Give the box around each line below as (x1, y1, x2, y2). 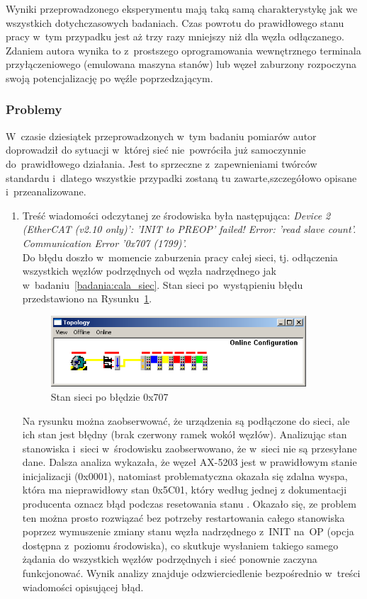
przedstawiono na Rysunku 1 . (22, 291, 152, 306)
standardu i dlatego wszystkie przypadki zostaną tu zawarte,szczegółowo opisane (6, 170, 357, 185)
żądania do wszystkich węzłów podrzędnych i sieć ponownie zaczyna (22, 552, 317, 566)
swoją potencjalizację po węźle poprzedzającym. (6, 70, 213, 85)
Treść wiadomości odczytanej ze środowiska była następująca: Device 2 (22, 207, 331, 222)
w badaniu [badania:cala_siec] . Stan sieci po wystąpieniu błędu (22, 277, 303, 292)
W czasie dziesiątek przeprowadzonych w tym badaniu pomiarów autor (6, 128, 317, 143)
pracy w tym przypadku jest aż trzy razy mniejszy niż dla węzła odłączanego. (6, 29, 344, 44)
